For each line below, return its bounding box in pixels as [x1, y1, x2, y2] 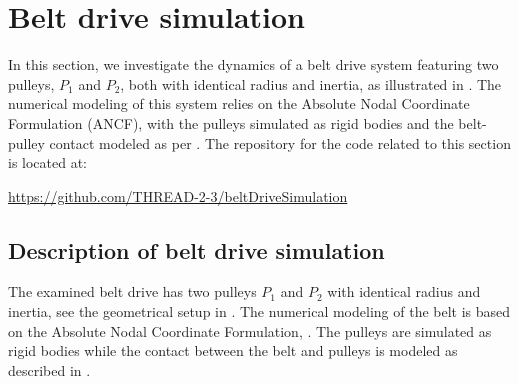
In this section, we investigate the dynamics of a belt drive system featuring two [8, 54, 499, 75]
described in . [8, 359, 91, 380]
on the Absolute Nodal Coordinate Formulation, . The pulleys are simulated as [8, 320, 492, 341]
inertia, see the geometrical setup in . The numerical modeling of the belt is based [8, 301, 511, 322]
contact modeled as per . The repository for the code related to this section [49, 132, 511, 153]
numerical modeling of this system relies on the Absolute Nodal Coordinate [8, 93, 470, 114]
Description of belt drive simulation [8, 234, 385, 265]
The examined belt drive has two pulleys [8, 281, 257, 302]
